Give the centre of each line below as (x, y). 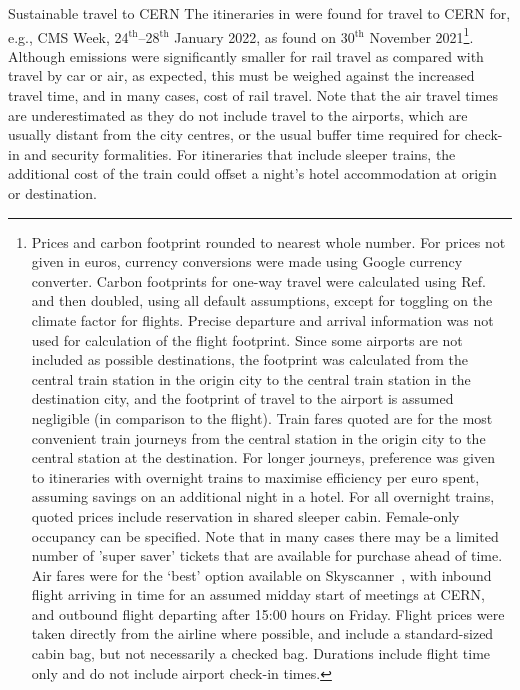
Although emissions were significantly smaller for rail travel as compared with (246, 55)
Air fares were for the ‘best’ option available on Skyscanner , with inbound (261, 574)
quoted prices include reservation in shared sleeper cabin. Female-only (245, 515)
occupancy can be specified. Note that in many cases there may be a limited (265, 535)
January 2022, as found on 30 (264, 36)
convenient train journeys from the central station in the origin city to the (258, 437)
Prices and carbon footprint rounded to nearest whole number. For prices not (268, 241)
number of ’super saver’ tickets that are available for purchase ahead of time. (267, 555)
